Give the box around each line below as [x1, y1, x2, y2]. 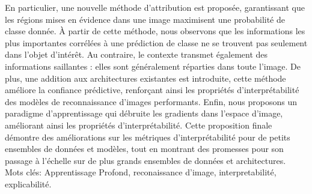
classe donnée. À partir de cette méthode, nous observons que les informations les [5, 25, 305, 37]
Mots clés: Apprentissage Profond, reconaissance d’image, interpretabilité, [5, 166, 277, 178]
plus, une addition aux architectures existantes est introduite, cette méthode [5, 71, 286, 84]
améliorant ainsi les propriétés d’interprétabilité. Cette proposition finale [5, 118, 272, 131]
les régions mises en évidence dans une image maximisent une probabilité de [5, 13, 285, 25]
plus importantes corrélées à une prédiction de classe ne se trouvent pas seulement [5, 36, 308, 49]
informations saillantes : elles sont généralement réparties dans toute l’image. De [5, 59, 301, 72]
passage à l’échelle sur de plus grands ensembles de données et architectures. [5, 154, 286, 166]
